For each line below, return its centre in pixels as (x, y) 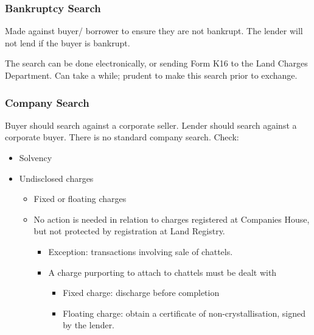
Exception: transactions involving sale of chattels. (141, 251)
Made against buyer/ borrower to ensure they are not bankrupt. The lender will (154, 31)
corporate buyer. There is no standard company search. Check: (122, 137)
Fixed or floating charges (80, 199)
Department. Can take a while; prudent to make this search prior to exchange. (151, 75)
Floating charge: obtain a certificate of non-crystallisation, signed (184, 313)
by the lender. (89, 325)
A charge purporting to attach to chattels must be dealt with (162, 272)
